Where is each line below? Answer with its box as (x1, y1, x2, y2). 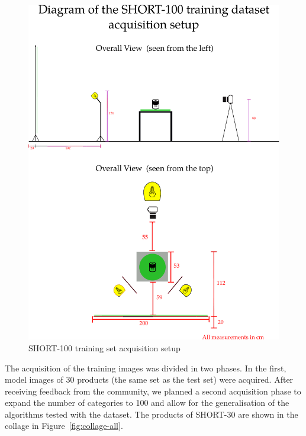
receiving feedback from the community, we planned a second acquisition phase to (5, 384, 301, 397)
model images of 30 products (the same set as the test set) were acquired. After (5, 373, 294, 386)
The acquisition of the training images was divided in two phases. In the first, (5, 361, 286, 374)
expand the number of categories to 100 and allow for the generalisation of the (5, 396, 289, 409)
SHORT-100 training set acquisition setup (28, 341, 181, 354)
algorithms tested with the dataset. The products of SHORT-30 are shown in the (5, 408, 298, 420)
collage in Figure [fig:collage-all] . (5, 419, 123, 432)
